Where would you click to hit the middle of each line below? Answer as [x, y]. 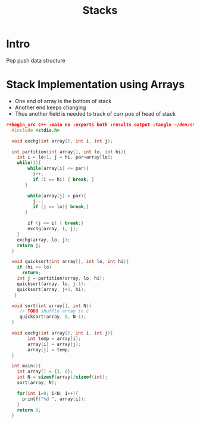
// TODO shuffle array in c [54, 311]
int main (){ [26, 366]
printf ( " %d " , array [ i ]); [54, 399]
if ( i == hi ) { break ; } [63, 179]
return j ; [29, 245]
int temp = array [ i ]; [54, 338]
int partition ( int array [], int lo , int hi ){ [69, 152]
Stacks [100, 10]
